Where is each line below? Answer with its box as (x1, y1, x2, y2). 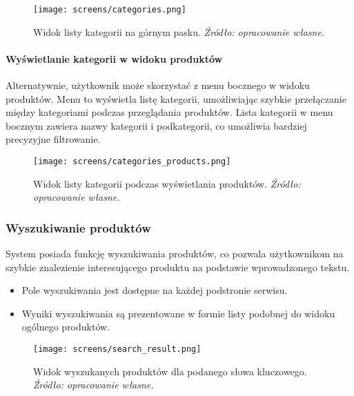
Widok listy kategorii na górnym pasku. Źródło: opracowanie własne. (33, 24, 325, 39)
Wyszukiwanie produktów (6, 219, 151, 236)
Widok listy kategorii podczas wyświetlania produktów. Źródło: (33, 176, 301, 190)
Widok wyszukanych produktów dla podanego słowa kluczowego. (33, 364, 307, 378)
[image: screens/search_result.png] (33, 344, 201, 355)
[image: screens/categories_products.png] (33, 157, 231, 167)
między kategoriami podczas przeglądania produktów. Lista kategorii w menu (6, 105, 333, 119)
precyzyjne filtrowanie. (6, 132, 101, 146)
